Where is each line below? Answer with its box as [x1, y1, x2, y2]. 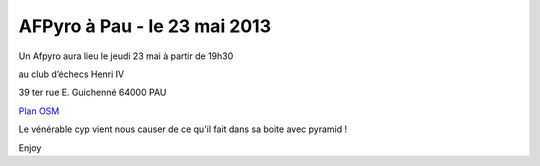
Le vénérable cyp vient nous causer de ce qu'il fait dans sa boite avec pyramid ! [18, 123, 348, 135]
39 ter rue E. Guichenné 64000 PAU [18, 86, 167, 99]
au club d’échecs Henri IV [18, 68, 125, 80]
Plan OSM [18, 105, 60, 117]
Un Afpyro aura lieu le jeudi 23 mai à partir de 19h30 [18, 50, 234, 62]
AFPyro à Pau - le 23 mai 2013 [18, 15, 272, 37]
